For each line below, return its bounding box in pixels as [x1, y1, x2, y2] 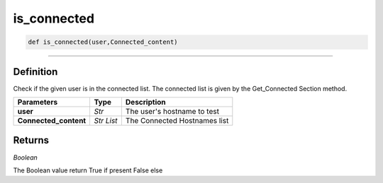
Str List [94, 116, 118, 126]
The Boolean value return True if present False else [13, 166, 163, 175]
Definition [13, 66, 58, 78]
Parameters [17, 98, 58, 107]
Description [125, 98, 166, 107]
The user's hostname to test [125, 107, 220, 117]
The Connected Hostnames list [125, 116, 229, 126]
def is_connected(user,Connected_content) [28, 38, 178, 46]
